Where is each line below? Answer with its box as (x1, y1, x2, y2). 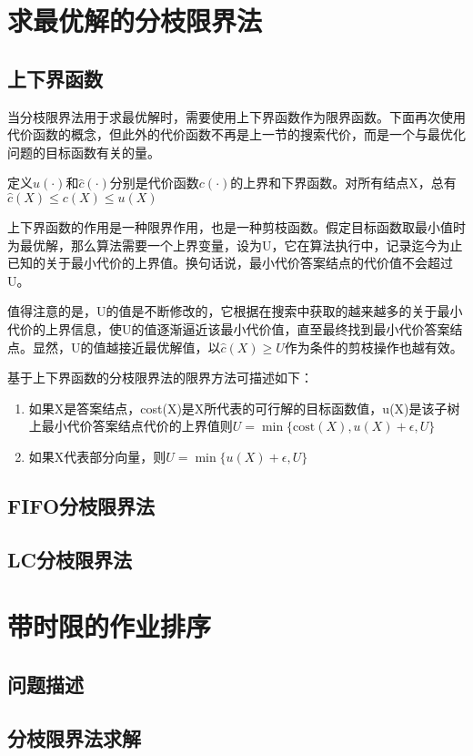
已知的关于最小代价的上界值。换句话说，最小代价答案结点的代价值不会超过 (7, 253, 453, 272)
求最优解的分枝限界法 (7, 2, 263, 39)
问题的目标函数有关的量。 (7, 142, 160, 161)
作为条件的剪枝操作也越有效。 (284, 337, 463, 356)
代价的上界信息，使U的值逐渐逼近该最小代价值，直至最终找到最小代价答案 (7, 319, 450, 338)
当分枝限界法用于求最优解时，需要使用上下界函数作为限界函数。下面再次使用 (7, 107, 466, 126)
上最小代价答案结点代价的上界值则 (28, 416, 233, 435)
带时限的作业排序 (7, 608, 212, 645)
